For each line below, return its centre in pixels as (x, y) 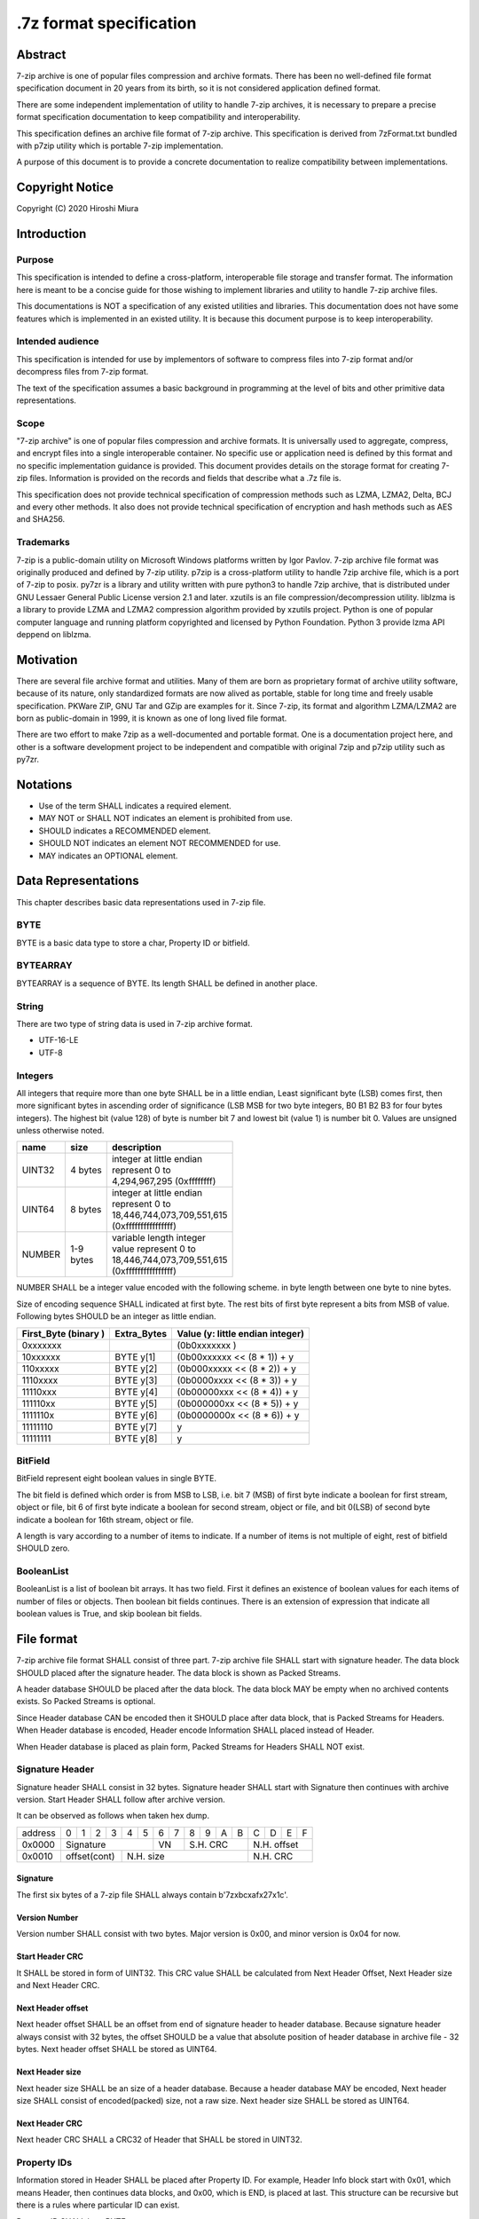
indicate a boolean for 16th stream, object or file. (105, 1520)
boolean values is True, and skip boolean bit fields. (109, 1614)
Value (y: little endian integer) (241, 1333)
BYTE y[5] (136, 1403)
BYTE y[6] (136, 1415)
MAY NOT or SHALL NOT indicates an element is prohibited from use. (165, 818)
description (136, 1148)
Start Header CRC (50, 1956)
